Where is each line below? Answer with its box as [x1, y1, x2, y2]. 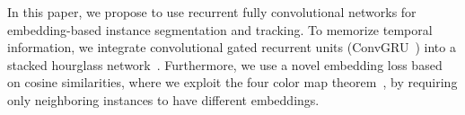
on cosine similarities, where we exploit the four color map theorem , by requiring [7, 73, 458, 92]
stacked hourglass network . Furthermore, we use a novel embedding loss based [7, 55, 443, 74]
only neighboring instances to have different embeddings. [7, 90, 320, 109]
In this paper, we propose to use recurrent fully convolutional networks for [7, 3, 417, 21]
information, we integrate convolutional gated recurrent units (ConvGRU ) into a [7, 38, 456, 57]
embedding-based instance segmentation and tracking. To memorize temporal [7, 20, 433, 39]
